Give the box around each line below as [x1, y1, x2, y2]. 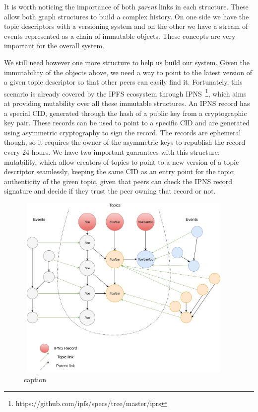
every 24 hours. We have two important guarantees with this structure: [4, 146, 220, 157]
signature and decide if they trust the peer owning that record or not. [4, 186, 216, 196]
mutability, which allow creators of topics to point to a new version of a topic [4, 156, 239, 167]
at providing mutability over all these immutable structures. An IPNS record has [4, 98, 250, 108]
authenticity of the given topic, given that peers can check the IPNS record [4, 176, 233, 186]
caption [24, 374, 47, 384]
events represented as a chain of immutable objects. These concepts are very [4, 30, 236, 41]
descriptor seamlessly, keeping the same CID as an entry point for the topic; [4, 166, 235, 177]
